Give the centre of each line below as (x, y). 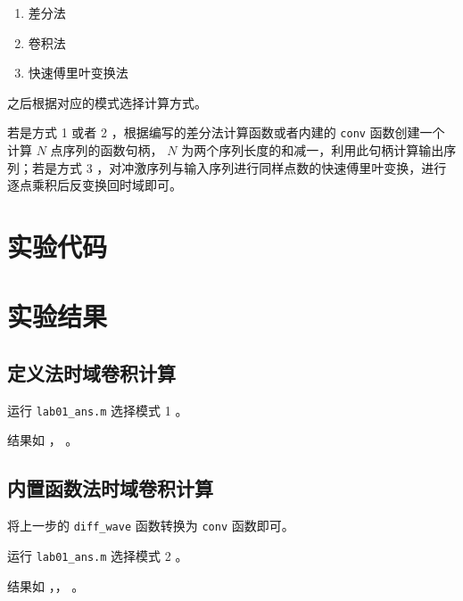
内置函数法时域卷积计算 (110, 488)
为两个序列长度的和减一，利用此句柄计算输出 (313, 150)
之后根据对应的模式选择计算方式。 (107, 102)
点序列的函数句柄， (107, 150)
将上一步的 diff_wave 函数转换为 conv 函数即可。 (151, 526)
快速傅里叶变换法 (78, 73)
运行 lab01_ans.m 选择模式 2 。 (98, 555)
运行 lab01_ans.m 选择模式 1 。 (98, 410)
